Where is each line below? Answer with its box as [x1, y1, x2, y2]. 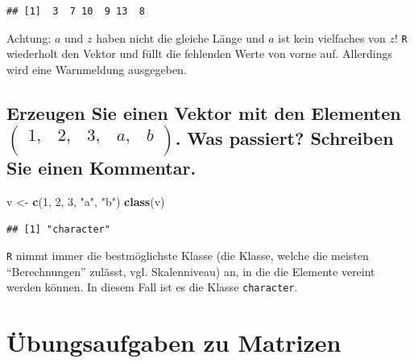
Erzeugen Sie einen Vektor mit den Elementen [6, 100, 401, 125]
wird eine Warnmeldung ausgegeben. [6, 60, 187, 77]
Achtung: [6, 29, 52, 46]
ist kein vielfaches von [278, 29, 386, 46]
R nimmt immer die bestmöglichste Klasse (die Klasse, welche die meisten [6, 247, 369, 264]
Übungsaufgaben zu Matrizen [6, 326, 342, 359]
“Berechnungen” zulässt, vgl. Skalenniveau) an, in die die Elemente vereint [6, 262, 375, 279]
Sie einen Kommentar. [6, 155, 197, 180]
